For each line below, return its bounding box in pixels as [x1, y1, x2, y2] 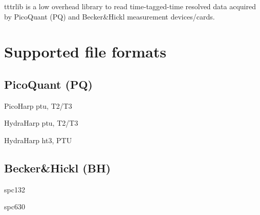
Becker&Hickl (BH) [4, 160, 111, 175]
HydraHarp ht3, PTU [4, 134, 72, 145]
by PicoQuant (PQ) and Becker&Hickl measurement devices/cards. [4, 11, 215, 22]
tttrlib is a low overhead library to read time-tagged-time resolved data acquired [4, 1, 256, 11]
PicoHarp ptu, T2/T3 [4, 100, 72, 111]
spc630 [4, 201, 25, 212]
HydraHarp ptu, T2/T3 [4, 118, 78, 128]
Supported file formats [4, 41, 166, 62]
